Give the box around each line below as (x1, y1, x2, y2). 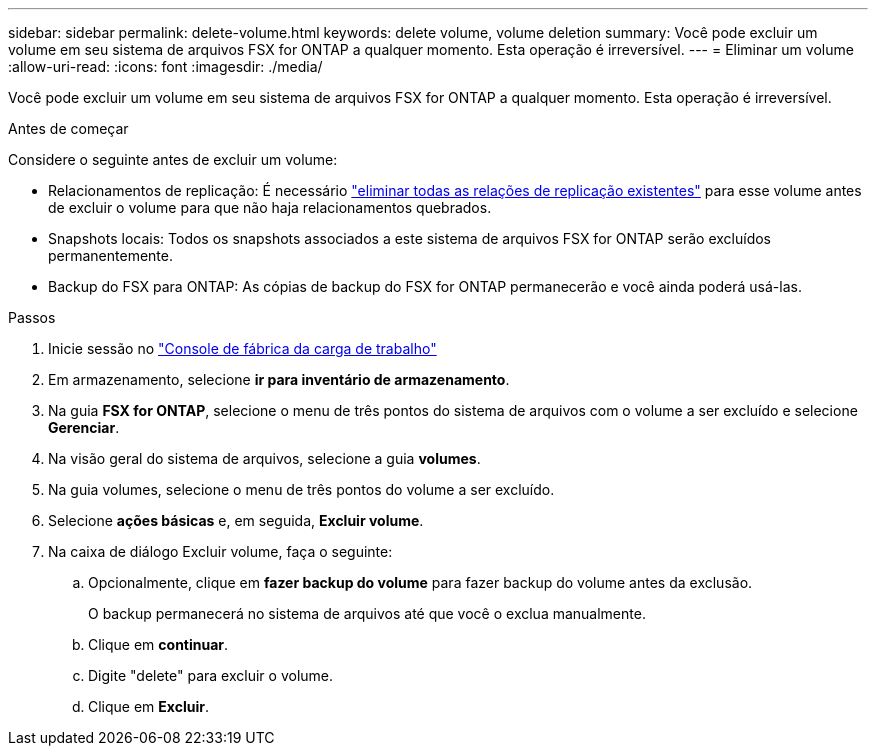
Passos (8, 309, 56, 326)
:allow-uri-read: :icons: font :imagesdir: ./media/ (8, 58, 323, 75)
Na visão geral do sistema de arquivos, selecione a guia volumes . (48, 450, 481, 467)
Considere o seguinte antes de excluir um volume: (8, 151, 338, 168)
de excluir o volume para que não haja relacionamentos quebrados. (48, 199, 492, 216)
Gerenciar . (48, 419, 120, 436)
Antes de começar (8, 120, 129, 137)
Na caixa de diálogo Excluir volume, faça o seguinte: (48, 543, 393, 560)
